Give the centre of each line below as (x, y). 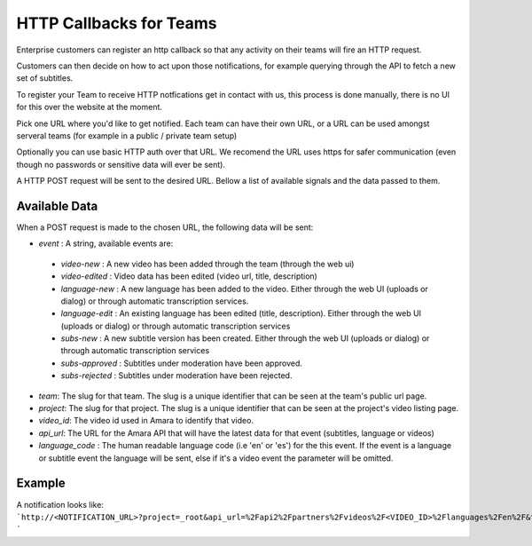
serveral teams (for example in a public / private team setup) (127, 135)
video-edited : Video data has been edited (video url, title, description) (189, 276)
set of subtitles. (45, 78)
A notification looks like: (60, 504)
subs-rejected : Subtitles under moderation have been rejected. (176, 376)
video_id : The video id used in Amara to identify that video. (146, 421)
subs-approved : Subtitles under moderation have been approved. (182, 363)
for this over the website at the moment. (90, 107)
